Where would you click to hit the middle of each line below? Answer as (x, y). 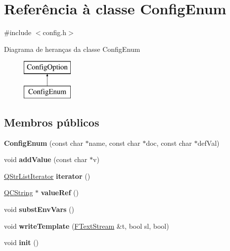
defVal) (208, 143)
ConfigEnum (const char (44, 143)
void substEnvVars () (39, 209)
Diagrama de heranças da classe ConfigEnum (72, 49)
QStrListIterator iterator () (47, 176)
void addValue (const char (46, 159)
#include (18, 32)
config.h (55, 32)
